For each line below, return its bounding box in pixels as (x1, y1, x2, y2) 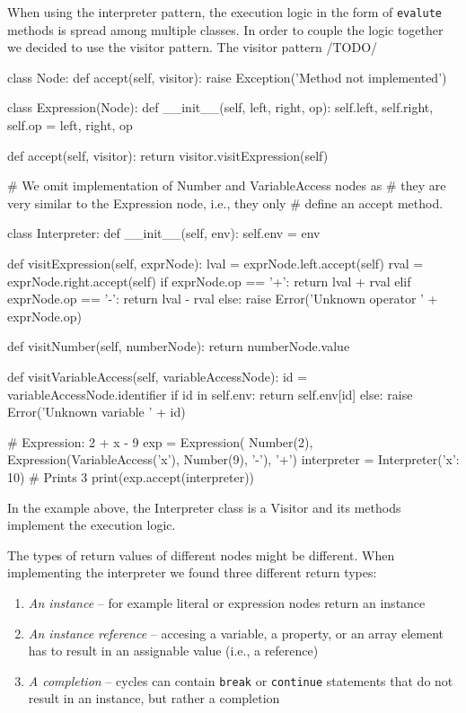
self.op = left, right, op (7, 116, 133, 135)
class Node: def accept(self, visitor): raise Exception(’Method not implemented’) (7, 67, 447, 86)
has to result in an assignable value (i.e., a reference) (28, 641, 319, 660)
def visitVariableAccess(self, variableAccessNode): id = (7, 366, 308, 385)
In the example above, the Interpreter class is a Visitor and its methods (7, 497, 401, 516)
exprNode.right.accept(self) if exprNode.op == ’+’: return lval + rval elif (7, 271, 411, 290)
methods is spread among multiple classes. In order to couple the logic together (7, 20, 444, 39)
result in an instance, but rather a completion (28, 689, 280, 708)
